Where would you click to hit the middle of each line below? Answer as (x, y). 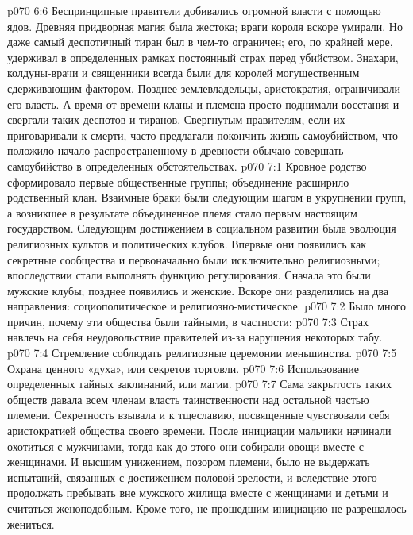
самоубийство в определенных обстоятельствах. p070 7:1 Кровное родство (187, 166)
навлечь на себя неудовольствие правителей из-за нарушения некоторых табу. (195, 337)
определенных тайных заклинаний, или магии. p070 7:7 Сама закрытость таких (199, 384)
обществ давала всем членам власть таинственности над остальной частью (188, 399)
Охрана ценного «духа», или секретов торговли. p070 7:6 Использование (183, 368)
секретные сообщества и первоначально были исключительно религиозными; (194, 259)
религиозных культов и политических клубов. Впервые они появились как (187, 243)
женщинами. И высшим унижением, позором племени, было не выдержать (189, 462)
